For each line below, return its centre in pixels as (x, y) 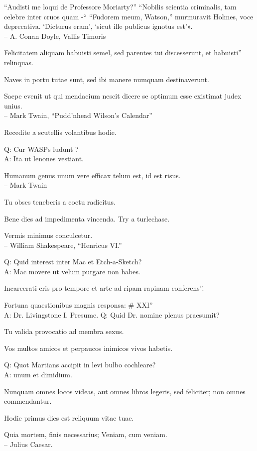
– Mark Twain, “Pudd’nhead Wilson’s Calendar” (78, 115)
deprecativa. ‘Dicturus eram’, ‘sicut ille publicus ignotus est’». (98, 26)
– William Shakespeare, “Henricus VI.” (63, 245)
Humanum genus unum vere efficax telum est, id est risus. (92, 175)
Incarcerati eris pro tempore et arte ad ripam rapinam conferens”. (104, 288)
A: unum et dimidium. (38, 375)
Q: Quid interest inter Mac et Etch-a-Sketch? (73, 262)
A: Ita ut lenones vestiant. (44, 159)
